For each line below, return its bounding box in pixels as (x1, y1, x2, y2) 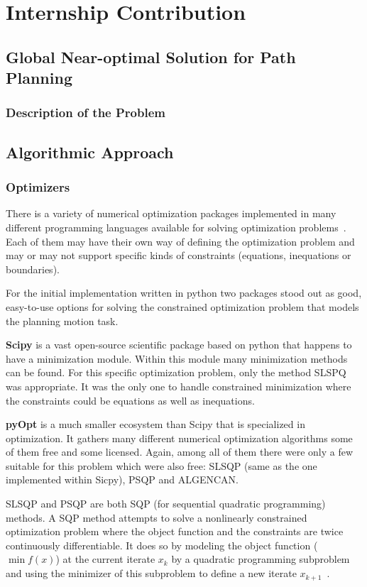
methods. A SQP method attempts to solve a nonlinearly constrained (6, 510, 307, 525)
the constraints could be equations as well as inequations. (6, 393, 255, 407)
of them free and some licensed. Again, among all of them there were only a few (6, 444, 354, 459)
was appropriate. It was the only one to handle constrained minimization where (6, 378, 351, 393)
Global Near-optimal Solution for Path (6, 45, 296, 67)
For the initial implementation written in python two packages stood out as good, (6, 285, 362, 300)
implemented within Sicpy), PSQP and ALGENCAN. (6, 472, 239, 487)
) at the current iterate (55, 552, 155, 566)
